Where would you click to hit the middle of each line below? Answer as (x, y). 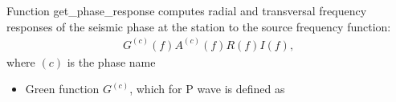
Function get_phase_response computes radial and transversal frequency (187, 10)
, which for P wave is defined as (207, 89)
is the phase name (111, 61)
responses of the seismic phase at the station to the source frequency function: (199, 26)
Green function (62, 89)
